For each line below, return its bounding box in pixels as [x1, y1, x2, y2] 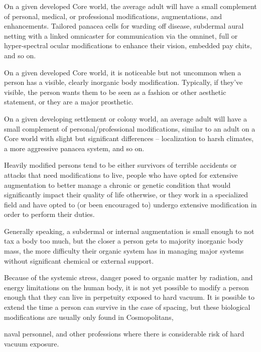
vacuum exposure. [4, 338, 59, 348]
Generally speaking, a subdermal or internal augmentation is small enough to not [4, 225, 254, 236]
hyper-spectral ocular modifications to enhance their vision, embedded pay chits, [4, 40, 252, 51]
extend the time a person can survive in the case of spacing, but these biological [4, 302, 250, 312]
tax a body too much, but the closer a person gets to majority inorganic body [4, 236, 243, 246]
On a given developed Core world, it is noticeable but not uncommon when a [4, 67, 241, 77]
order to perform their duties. [4, 209, 95, 219]
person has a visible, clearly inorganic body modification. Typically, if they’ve [4, 77, 243, 87]
